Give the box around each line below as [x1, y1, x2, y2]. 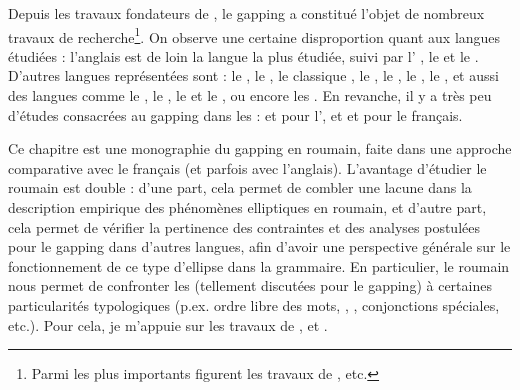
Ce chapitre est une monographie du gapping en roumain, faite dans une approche [8, 138, 512, 159]
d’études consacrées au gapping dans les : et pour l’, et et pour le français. [8, 104, 463, 125]
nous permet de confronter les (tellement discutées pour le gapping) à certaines [8, 275, 492, 296]
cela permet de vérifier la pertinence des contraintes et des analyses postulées [8, 216, 480, 237]
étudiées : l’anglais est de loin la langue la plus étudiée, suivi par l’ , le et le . [8, 45, 479, 66]
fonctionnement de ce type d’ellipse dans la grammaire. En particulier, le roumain [8, 255, 510, 276]
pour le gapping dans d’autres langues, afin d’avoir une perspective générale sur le [8, 236, 511, 257]
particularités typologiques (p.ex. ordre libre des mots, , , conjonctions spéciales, [8, 294, 500, 315]
